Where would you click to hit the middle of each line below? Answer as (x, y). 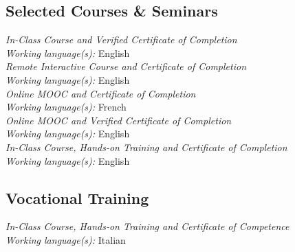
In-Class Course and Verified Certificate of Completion (121, 39)
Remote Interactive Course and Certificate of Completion (126, 66)
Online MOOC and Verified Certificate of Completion (119, 120)
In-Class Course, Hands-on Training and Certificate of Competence (147, 226)
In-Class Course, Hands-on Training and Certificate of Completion (146, 147)
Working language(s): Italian (66, 239)
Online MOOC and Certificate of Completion (101, 93)
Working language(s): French (66, 107)
